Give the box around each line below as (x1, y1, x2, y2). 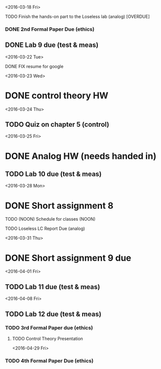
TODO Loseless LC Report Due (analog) (5, 226, 85, 231)
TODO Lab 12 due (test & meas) (5, 310, 102, 318)
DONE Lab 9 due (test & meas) (5, 41, 99, 49)
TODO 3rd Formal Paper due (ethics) (5, 324, 93, 331)
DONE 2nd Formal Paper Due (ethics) (5, 25, 94, 32)
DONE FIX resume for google (5, 63, 64, 69)
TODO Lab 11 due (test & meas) (5, 282, 100, 291)
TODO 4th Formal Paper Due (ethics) (5, 357, 94, 364)
